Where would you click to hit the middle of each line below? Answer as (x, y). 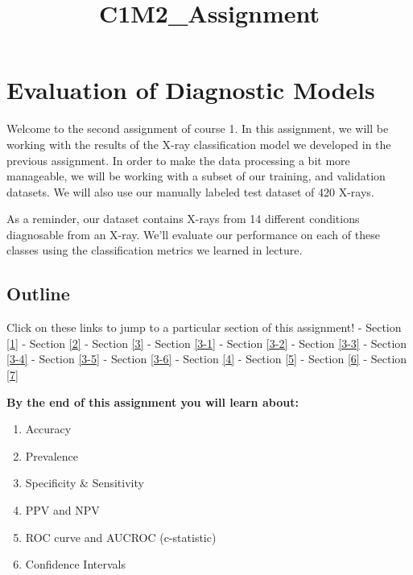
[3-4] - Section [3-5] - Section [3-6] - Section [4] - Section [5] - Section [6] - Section (207, 359)
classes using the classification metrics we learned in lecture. (155, 250)
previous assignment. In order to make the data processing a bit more (178, 160)
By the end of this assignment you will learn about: (153, 401)
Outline (38, 294)
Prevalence (52, 455)
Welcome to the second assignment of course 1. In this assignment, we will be (198, 128)
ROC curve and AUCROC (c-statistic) (121, 537)
